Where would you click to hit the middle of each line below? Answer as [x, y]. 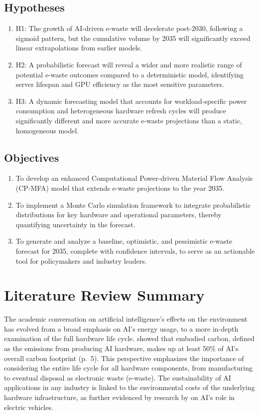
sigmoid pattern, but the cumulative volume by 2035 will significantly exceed [133, 38]
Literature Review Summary [104, 295]
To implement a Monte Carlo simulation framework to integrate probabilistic [133, 205]
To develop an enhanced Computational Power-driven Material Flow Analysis [134, 178]
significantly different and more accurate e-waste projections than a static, [129, 120]
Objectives [32, 157]
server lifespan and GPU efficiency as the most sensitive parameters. [120, 84]
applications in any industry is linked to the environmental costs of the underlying [129, 387]
